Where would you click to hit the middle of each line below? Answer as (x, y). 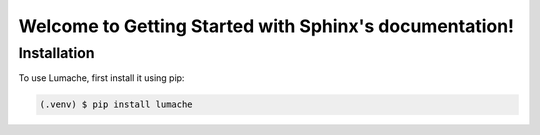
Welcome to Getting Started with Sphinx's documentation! (266, 26)
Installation (56, 53)
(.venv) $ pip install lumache (116, 104)
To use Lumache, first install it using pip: (101, 78)
